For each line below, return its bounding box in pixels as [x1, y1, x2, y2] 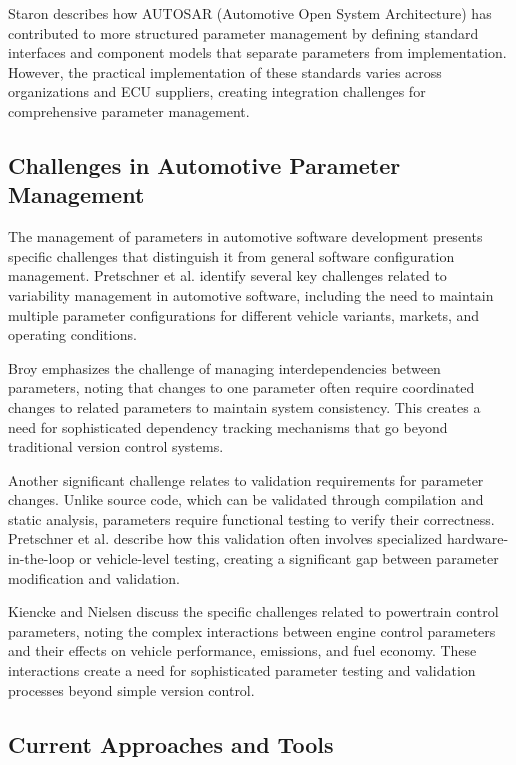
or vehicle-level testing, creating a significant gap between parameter [79, 548, 499, 569]
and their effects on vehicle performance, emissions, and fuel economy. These [8, 640, 477, 661]
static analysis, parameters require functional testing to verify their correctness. [8, 508, 495, 529]
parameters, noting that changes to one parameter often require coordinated [8, 377, 475, 398]
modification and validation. [8, 567, 180, 588]
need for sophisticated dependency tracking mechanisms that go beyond [8, 416, 448, 437]
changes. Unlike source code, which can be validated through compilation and [8, 489, 484, 510]
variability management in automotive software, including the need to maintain [8, 284, 494, 305]
